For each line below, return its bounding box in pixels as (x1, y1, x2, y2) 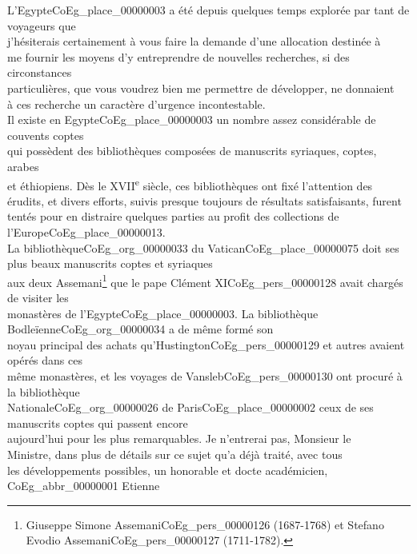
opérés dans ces (7, 352, 82, 369)
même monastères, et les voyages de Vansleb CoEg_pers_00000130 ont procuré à (7, 367, 403, 384)
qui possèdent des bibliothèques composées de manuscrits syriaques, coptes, (7, 142, 377, 159)
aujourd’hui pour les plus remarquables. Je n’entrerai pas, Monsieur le (7, 430, 351, 447)
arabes (7, 157, 39, 174)
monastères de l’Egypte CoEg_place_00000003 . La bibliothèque (7, 305, 319, 321)
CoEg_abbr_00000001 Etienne (7, 477, 160, 494)
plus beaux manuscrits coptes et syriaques (7, 255, 213, 272)
